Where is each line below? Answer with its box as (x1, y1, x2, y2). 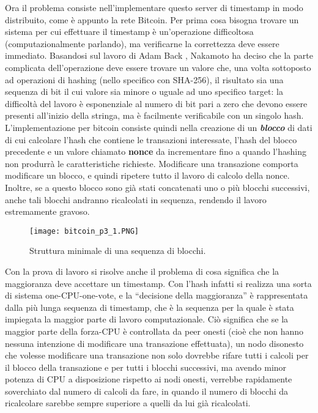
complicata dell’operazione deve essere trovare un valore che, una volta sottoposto (5, 61, 311, 73)
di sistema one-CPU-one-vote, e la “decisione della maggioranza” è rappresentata (5, 289, 308, 302)
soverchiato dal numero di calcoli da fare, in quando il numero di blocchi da (5, 384, 289, 397)
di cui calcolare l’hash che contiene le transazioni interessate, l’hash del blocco (5, 133, 297, 146)
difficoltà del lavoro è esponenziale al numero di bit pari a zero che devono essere (5, 97, 308, 110)
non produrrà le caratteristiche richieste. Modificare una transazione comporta (5, 157, 298, 169)
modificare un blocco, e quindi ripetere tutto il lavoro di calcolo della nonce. (5, 169, 290, 182)
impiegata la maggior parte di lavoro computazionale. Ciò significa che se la (5, 313, 289, 326)
